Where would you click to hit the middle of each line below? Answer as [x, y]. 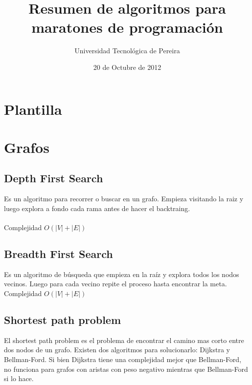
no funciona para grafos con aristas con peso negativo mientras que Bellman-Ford [126, 369]
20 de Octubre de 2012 [127, 67]
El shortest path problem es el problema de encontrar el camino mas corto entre [124, 340]
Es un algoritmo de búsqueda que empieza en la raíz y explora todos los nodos [122, 274]
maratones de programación [127, 27]
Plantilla [33, 109]
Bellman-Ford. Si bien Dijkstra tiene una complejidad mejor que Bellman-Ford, [123, 359]
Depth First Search [54, 178]
